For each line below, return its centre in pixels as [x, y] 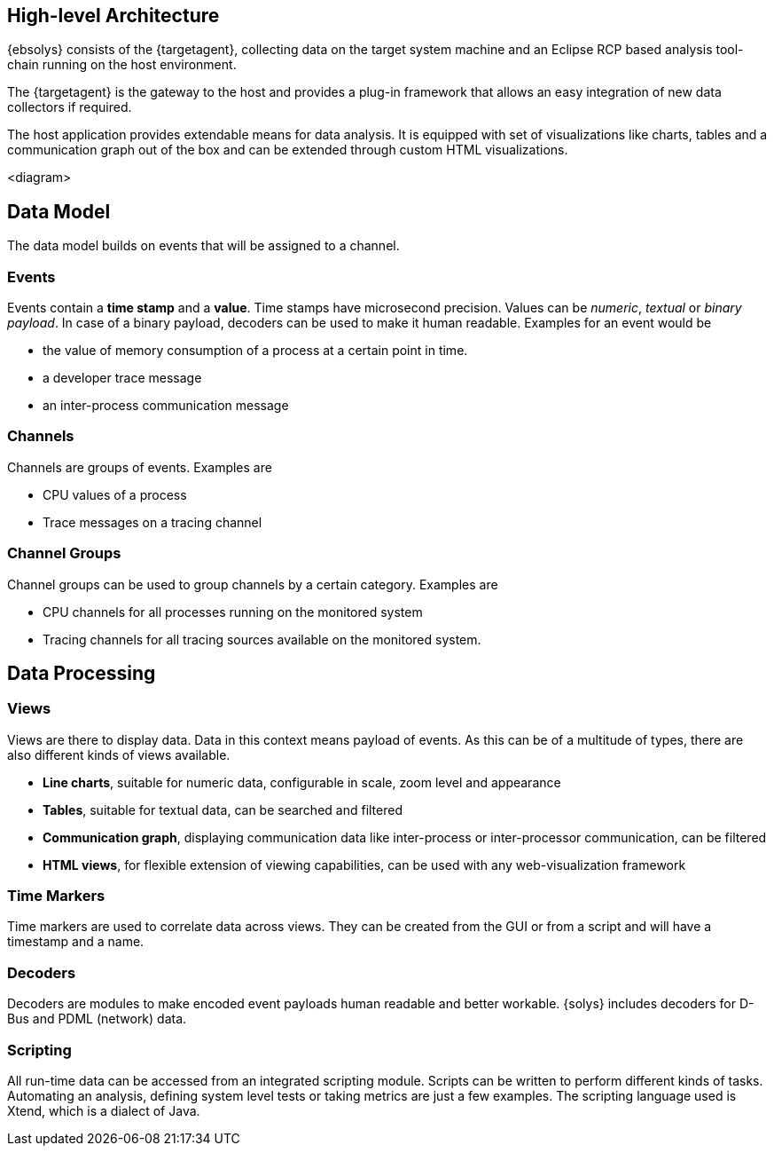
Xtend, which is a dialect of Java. [104, 1110]
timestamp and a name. [76, 942]
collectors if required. [70, 107]
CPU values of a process [115, 494]
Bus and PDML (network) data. [97, 1019]
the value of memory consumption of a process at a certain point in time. [255, 351]
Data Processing [82, 673]
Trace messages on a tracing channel [152, 522]
